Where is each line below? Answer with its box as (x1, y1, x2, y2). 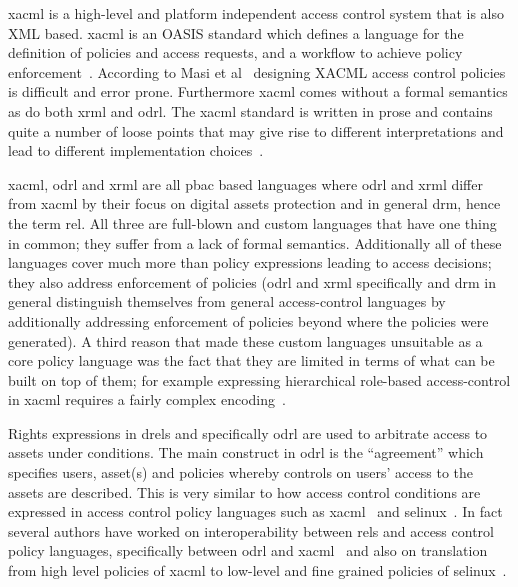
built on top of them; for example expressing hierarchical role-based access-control (8, 369, 511, 390)
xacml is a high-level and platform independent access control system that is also (8, 3, 505, 23)
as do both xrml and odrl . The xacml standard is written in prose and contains (8, 100, 493, 121)
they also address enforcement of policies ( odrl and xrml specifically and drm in (8, 271, 496, 292)
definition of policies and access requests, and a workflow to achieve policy (8, 42, 463, 63)
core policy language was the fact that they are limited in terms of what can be (8, 350, 495, 371)
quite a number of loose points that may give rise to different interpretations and (8, 120, 504, 141)
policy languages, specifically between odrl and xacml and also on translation (8, 540, 488, 561)
